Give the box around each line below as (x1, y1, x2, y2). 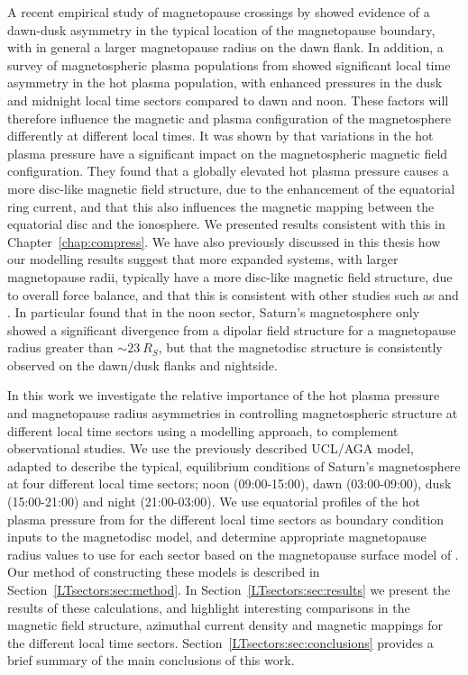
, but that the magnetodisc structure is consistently (158, 338, 443, 357)
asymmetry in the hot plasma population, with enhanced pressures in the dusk (7, 73, 443, 92)
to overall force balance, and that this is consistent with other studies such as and (7, 285, 459, 304)
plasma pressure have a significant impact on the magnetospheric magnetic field (7, 143, 448, 162)
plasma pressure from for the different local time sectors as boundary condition (7, 509, 445, 528)
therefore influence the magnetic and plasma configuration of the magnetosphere (7, 108, 451, 127)
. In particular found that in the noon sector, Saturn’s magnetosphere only (7, 303, 420, 322)
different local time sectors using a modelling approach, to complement (7, 421, 399, 440)
